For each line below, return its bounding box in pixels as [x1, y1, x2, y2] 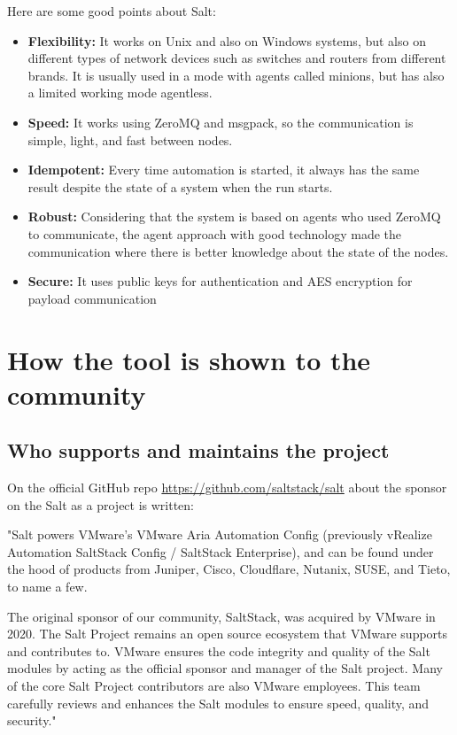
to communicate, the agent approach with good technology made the [27, 224, 401, 243]
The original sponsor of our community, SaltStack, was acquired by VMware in [7, 607, 436, 625]
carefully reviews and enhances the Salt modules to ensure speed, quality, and [7, 693, 430, 712]
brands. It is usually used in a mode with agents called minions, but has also [27, 66, 445, 84]
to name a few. [7, 577, 88, 596]
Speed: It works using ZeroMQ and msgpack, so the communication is [27, 112, 414, 131]
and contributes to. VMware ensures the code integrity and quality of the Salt [7, 641, 430, 660]
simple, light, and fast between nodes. [27, 130, 233, 149]
